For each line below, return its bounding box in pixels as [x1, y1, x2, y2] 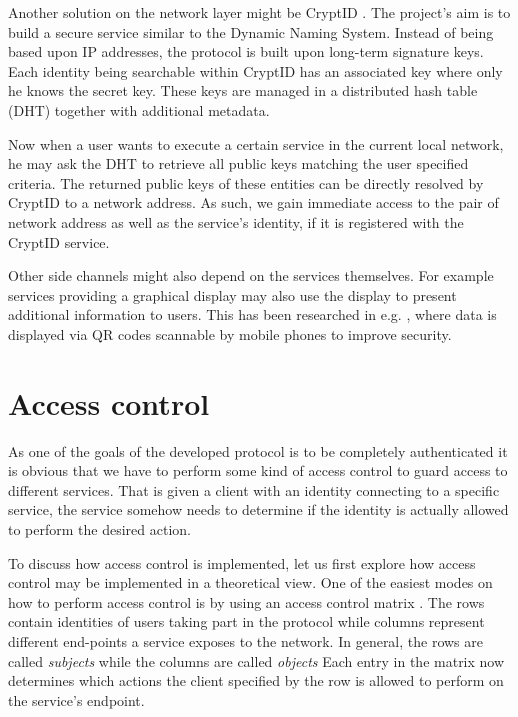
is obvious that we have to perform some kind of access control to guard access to [8, 460, 508, 481]
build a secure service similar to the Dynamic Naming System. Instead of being [8, 21, 494, 42]
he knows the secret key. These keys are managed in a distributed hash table [8, 80, 478, 101]
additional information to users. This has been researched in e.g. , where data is [8, 304, 497, 325]
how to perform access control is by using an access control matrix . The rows [8, 591, 485, 612]
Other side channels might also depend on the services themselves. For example [8, 265, 494, 286]
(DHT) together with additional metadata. [8, 99, 270, 120]
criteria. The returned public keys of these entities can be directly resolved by [8, 172, 484, 193]
